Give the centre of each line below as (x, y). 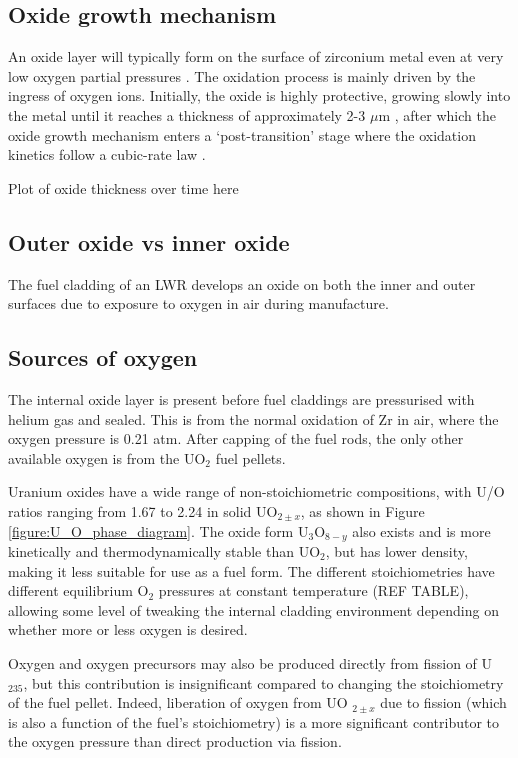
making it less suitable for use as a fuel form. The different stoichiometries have (251, 570)
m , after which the (437, 114)
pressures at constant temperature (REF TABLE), (313, 590)
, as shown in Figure (362, 510)
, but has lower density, (396, 550)
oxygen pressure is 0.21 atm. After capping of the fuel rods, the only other (236, 438)
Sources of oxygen (103, 357)
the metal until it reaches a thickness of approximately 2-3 (187, 114)
